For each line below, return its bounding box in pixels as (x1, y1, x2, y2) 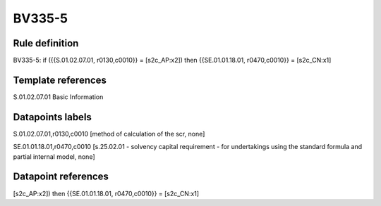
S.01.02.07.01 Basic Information (13, 92, 104, 101)
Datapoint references (13, 171, 109, 183)
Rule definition (13, 37, 79, 49)
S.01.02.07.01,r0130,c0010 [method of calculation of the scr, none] (13, 129, 205, 138)
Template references (13, 74, 107, 86)
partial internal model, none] (13, 152, 95, 161)
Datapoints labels (13, 111, 92, 123)
